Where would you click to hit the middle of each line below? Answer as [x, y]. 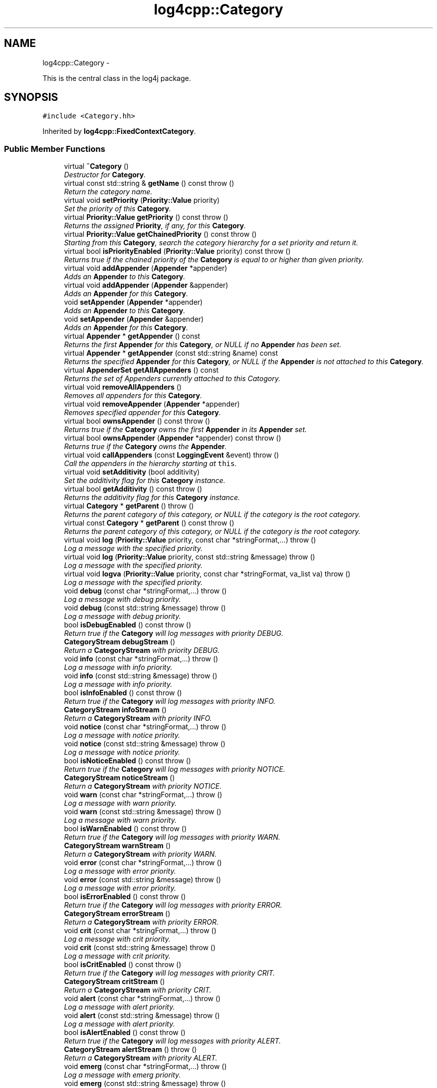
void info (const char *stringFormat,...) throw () [141, 659]
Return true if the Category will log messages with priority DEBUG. [174, 633]
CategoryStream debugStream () [120, 642]
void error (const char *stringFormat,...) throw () [143, 863]
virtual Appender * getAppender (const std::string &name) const [171, 353]
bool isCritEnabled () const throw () [123, 965]
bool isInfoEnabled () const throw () [123, 693]
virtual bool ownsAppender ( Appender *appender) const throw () [173, 438]
